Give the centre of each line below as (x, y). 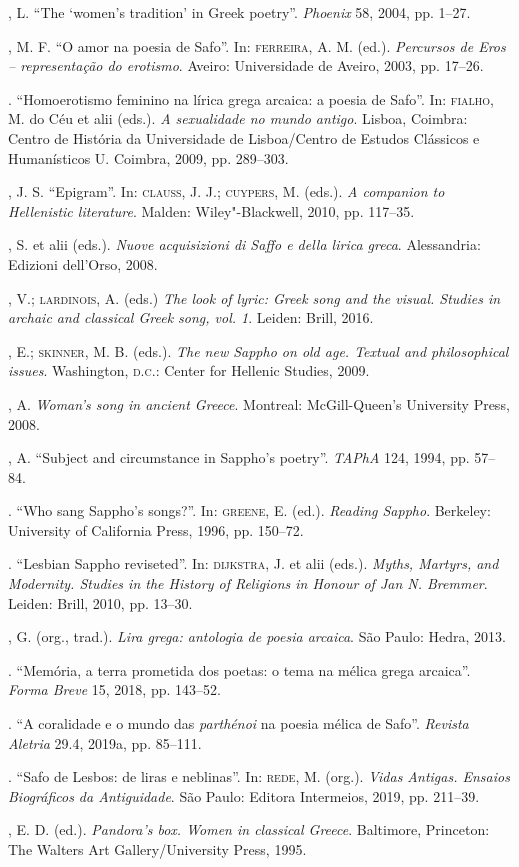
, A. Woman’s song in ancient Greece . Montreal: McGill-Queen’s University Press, (259, 403)
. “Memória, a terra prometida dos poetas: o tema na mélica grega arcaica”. (239, 669)
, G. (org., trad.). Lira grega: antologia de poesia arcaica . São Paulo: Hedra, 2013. (257, 636)
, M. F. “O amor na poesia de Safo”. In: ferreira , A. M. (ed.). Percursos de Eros (257, 45)
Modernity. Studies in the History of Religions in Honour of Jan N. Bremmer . (248, 583)
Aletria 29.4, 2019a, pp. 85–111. (105, 742)
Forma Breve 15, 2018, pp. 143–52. (114, 689)
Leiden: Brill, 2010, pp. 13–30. (100, 602)
